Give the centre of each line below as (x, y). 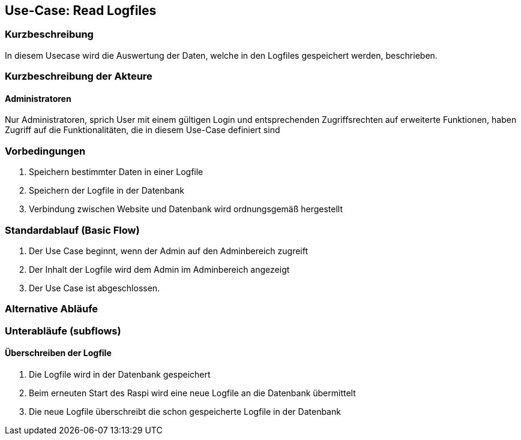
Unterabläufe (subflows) (63, 331)
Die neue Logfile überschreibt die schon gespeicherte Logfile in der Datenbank (185, 411)
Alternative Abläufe (52, 309)
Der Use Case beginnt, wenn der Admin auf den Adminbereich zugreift (169, 251)
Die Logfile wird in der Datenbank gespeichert (120, 374)
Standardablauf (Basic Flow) (72, 230)
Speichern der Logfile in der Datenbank (107, 191)
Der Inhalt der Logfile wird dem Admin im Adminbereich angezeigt (159, 269)
